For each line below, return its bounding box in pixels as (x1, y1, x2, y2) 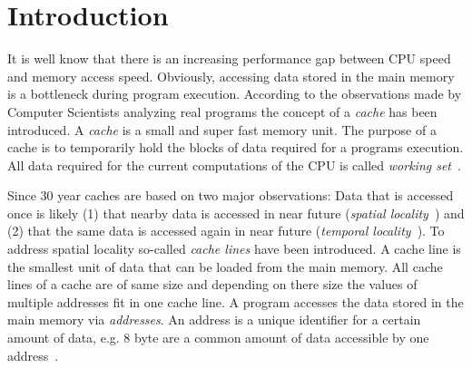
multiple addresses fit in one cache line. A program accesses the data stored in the (7, 292, 464, 311)
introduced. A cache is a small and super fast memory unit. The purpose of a (7, 120, 437, 139)
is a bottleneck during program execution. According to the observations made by (7, 84, 462, 103)
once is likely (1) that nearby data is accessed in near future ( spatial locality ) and (7, 203, 465, 222)
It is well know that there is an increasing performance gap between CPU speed (7, 49, 451, 68)
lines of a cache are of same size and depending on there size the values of (7, 275, 418, 294)
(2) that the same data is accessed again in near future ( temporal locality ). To (7, 221, 445, 240)
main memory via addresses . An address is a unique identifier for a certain (7, 310, 421, 329)
